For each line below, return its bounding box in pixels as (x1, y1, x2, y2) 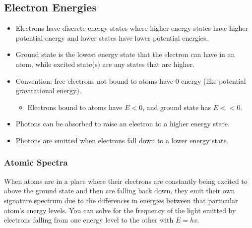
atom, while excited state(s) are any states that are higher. (15, 58, 194, 69)
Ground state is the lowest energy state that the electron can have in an (15, 49, 235, 59)
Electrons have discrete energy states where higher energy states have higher (15, 23, 249, 33)
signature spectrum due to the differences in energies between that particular (4, 195, 238, 205)
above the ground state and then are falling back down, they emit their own (4, 185, 235, 196)
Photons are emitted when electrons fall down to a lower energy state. (15, 135, 229, 145)
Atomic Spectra (4, 156, 68, 169)
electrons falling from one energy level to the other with (4, 215, 174, 225)
